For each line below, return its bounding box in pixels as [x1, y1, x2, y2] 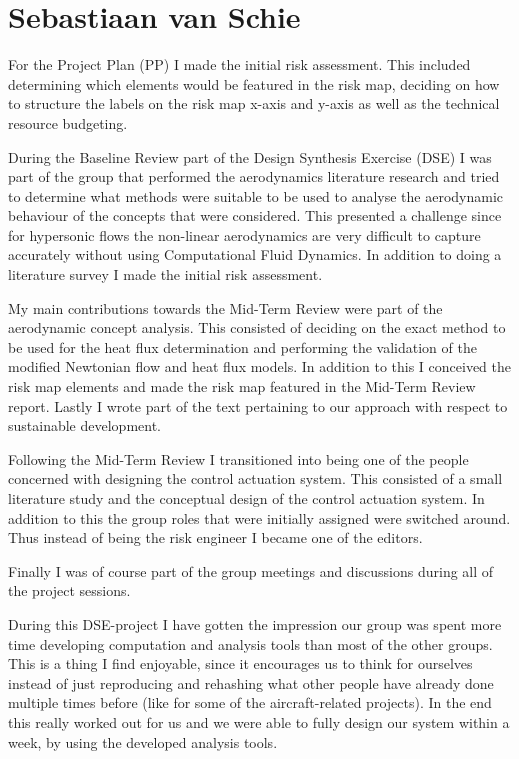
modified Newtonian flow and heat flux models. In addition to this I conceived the [8, 356, 512, 377]
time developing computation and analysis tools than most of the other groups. [8, 633, 493, 654]
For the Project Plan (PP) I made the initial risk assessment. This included [8, 54, 471, 75]
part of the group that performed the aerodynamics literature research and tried [8, 166, 500, 187]
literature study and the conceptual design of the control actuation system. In [8, 488, 485, 508]
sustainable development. [8, 415, 161, 436]
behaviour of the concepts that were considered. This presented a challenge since [8, 205, 502, 226]
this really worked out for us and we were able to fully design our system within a [8, 711, 510, 732]
